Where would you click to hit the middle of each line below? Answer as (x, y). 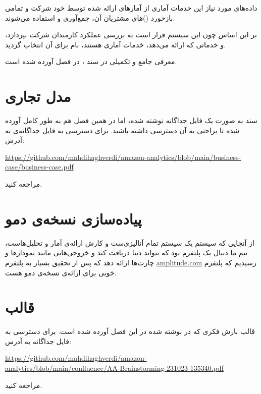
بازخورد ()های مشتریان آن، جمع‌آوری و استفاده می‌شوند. (90, 17)
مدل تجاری (38, 96)
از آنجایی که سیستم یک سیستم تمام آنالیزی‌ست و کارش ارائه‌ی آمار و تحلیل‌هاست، (130, 242)
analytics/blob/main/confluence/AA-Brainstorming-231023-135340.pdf (114, 368)
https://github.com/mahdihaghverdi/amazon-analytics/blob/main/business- (123, 157)
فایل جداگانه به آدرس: (38, 341)
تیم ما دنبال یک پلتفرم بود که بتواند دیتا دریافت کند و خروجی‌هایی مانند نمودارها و (126, 252)
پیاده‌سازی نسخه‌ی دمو (73, 218)
